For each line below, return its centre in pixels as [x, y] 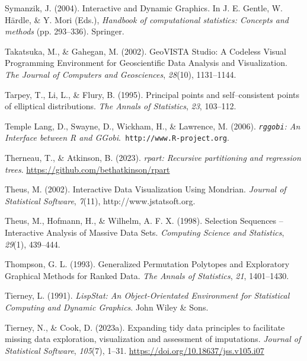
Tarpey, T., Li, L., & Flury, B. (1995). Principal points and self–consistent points [152, 94]
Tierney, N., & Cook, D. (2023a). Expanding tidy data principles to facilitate [145, 327]
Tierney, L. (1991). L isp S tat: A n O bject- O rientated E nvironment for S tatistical [147, 295]
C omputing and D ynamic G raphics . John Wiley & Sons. [107, 307]
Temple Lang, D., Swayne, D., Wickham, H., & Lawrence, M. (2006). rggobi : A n [153, 126]
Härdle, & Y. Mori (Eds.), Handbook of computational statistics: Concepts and [147, 19]
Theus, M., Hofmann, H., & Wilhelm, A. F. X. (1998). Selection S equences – [144, 221]
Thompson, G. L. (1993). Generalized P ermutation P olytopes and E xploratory [147, 264]
